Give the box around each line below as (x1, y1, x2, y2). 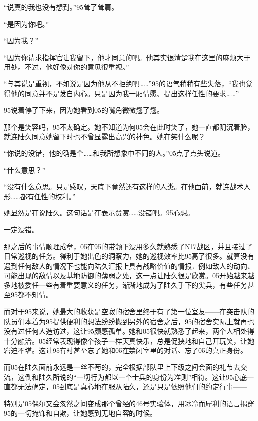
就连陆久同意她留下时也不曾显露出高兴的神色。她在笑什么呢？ (4, 131, 205, 141)
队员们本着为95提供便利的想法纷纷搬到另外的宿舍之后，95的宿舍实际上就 (4, 316, 240, 326)
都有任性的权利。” (20, 191, 76, 201)
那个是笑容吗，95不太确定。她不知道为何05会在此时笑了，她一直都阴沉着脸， (4, 121, 254, 132)
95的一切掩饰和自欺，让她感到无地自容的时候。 (4, 408, 157, 418)
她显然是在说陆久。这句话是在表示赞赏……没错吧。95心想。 (4, 208, 194, 218)
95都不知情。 (10, 289, 53, 300)
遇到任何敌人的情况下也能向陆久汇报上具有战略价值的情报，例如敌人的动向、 (4, 260, 254, 271)
